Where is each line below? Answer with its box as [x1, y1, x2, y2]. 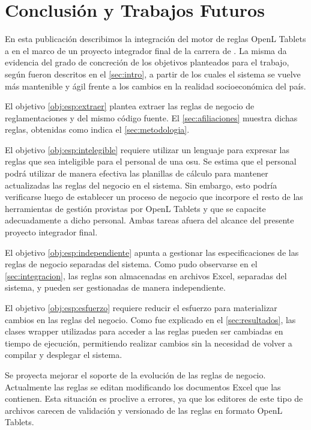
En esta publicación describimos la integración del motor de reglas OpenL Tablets [5, 32, 306, 45]
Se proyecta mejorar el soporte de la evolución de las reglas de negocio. [5, 368, 266, 381]
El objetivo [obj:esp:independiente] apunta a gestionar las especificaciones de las [5, 246, 299, 258]
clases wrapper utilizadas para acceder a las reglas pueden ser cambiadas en [5, 325, 283, 338]
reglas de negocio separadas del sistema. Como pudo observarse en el [5, 258, 258, 270]
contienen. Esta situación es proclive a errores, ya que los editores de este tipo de [5, 392, 303, 405]
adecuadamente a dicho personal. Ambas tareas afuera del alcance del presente [5, 214, 294, 226]
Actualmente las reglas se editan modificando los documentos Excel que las [5, 380, 281, 393]
